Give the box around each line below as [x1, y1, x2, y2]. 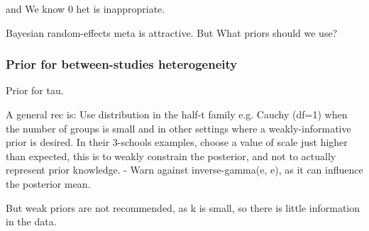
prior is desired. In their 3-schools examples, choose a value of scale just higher [6, 135, 348, 150]
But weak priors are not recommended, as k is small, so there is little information [6, 200, 360, 215]
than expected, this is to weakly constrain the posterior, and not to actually [6, 148, 336, 163]
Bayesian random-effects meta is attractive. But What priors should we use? [6, 25, 338, 40]
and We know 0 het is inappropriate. [6, 1, 165, 16]
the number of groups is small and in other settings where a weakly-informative [6, 120, 351, 135]
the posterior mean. [6, 176, 91, 191]
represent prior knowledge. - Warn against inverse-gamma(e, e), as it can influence [6, 162, 363, 177]
